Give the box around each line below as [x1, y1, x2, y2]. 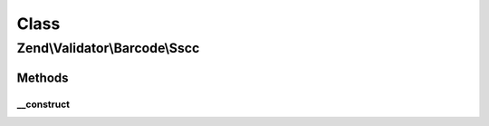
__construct [16, 98, 71, 111]
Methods [16, 70, 69, 85]
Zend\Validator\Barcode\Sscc [16, 40, 200, 56]
